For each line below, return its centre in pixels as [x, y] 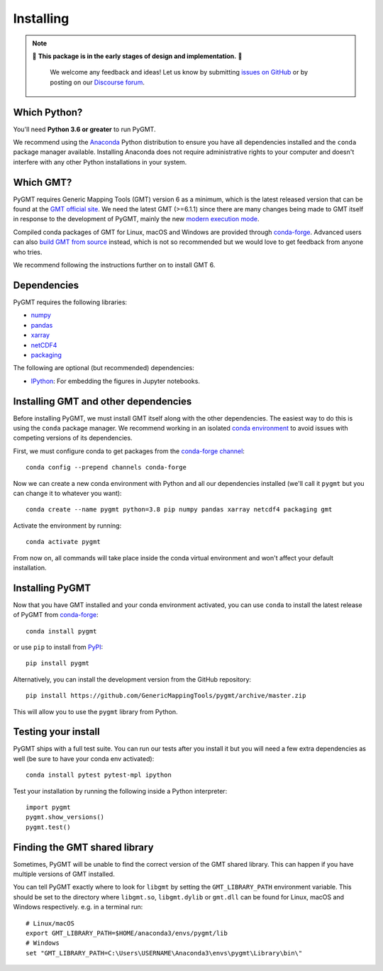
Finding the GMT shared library [83, 847]
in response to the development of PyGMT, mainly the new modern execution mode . [136, 219]
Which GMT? [43, 182]
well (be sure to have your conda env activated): [84, 758]
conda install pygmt [61, 631]
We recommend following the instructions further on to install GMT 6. [114, 265]
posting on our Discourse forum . [97, 82]
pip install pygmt [58, 664]
